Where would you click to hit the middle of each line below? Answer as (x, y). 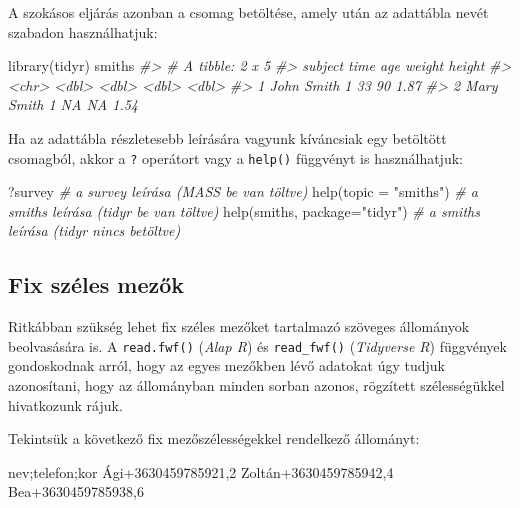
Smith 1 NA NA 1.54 (73, 104)
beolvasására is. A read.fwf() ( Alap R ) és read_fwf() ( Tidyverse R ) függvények (257, 345)
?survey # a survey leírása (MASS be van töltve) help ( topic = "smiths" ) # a (243, 191)
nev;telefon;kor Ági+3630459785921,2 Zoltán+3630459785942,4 (201, 471)
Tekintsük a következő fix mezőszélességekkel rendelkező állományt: (214, 438)
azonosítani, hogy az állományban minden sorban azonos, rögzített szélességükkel (256, 385)
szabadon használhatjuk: (83, 31)
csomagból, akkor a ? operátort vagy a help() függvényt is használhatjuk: (235, 157)
